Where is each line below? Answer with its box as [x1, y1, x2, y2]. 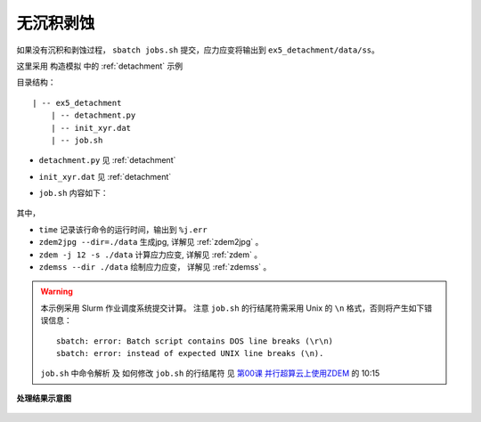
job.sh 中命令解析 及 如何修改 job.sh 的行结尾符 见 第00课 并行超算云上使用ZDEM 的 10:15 [40, 368, 380, 378]
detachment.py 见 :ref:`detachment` [38, 155, 176, 166]
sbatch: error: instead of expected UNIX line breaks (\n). [56, 348, 324, 358]
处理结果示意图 [16, 393, 71, 403]
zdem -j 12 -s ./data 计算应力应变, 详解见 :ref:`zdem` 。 [38, 249, 263, 260]
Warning [40, 286, 73, 297]
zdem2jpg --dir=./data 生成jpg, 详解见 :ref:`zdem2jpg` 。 [38, 237, 264, 248]
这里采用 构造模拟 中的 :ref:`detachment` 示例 [16, 61, 183, 71]
